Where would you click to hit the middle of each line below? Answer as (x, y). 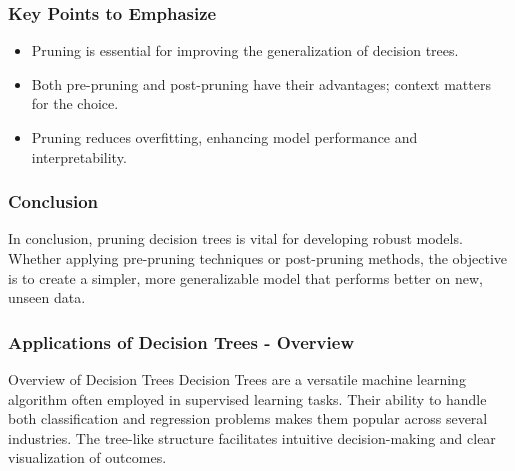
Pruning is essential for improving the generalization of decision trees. (245, 50)
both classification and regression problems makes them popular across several (248, 418)
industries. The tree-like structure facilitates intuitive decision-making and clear (252, 437)
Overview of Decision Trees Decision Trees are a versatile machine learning (237, 379)
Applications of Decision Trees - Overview (181, 341)
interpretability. (79, 156)
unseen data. (47, 297)
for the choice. (75, 103)
